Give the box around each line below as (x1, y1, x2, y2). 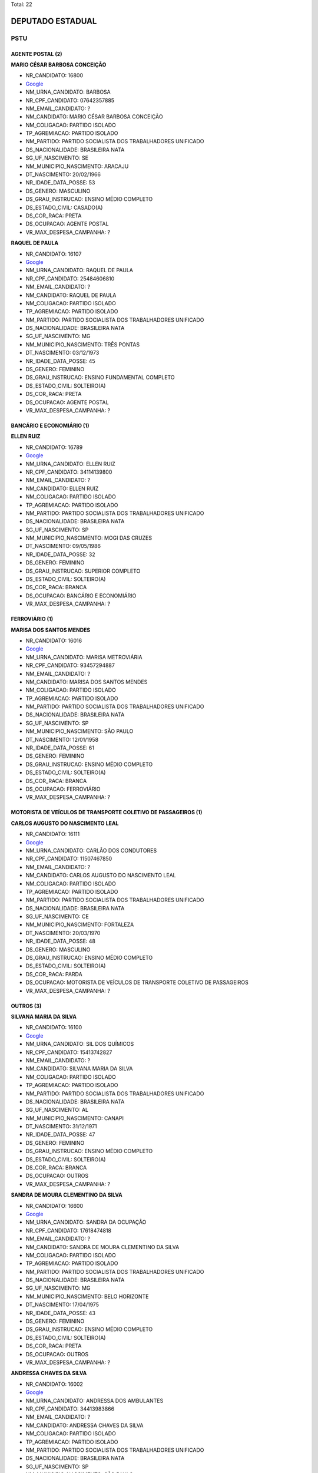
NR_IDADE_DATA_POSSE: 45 (25, 357, 95, 365)
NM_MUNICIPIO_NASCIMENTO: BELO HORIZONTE (25, 1293, 149, 1300)
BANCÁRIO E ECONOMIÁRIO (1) (11, 422, 90, 429)
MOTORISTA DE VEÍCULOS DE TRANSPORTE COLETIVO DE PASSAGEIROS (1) (11, 809, 203, 816)
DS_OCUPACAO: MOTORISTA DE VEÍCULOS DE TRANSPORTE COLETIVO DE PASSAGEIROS (25, 979, 249, 986)
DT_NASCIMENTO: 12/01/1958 (25, 736, 99, 743)
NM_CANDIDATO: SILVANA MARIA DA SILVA (25, 1065, 133, 1072)
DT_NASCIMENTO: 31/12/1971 (25, 1123, 97, 1130)
